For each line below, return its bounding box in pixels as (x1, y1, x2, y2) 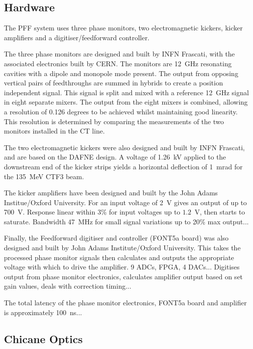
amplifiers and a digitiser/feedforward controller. (4, 32, 150, 42)
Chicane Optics (4, 331, 83, 346)
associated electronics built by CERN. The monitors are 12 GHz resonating (4, 58, 232, 68)
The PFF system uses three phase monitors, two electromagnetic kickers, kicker (4, 23, 243, 33)
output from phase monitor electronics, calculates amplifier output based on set (4, 271, 243, 281)
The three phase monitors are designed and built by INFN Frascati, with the (4, 49, 235, 59)
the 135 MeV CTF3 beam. (4, 171, 84, 181)
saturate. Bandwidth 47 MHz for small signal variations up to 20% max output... (4, 216, 249, 226)
